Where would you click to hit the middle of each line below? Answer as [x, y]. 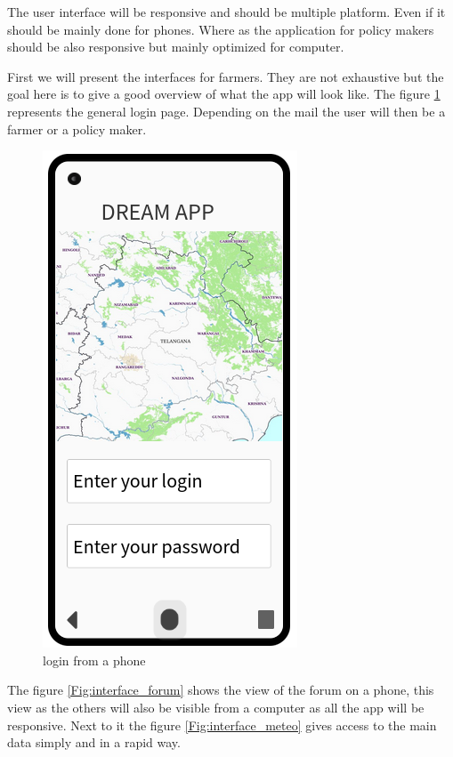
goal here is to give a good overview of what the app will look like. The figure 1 [224, 94]
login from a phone [94, 660]
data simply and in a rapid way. [94, 742]
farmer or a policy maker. [77, 129]
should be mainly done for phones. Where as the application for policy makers [221, 29]
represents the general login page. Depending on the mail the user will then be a [226, 111]
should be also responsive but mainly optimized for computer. [176, 47]
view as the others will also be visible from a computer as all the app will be [216, 707]
